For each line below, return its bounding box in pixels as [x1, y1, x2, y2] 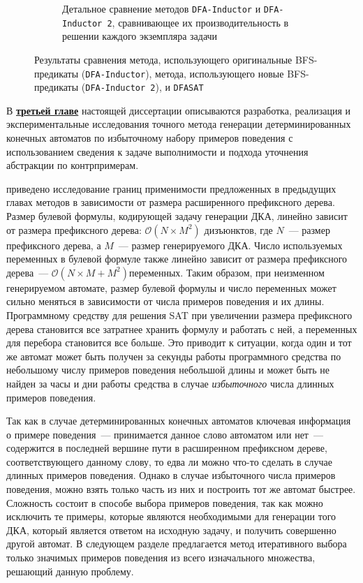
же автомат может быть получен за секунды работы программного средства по [6, 348, 341, 363]
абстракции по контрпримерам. [6, 158, 139, 172]
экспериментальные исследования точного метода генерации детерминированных [6, 117, 351, 131]
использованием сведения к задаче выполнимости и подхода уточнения [6, 144, 309, 158]
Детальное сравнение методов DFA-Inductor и [62, 1, 261, 15]
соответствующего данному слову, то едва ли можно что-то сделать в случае [6, 454, 332, 468]
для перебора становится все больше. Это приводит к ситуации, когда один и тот [6, 335, 352, 350]
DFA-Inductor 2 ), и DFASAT [85, 80, 204, 94]
